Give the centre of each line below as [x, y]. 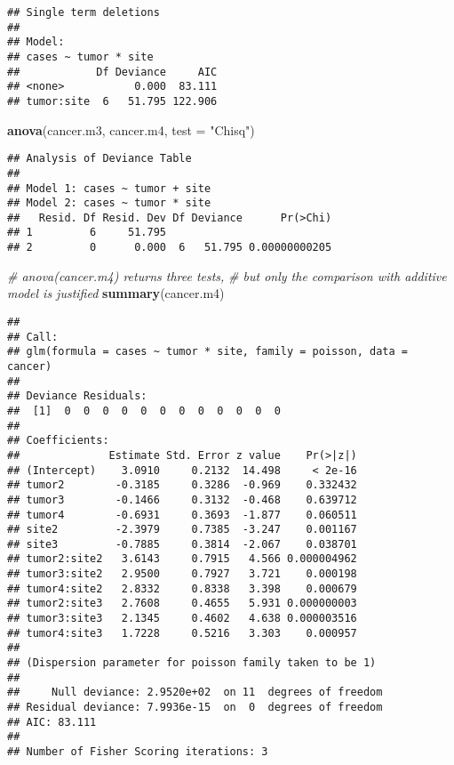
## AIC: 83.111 [52, 722]
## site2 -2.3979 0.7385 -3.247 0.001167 [182, 530]
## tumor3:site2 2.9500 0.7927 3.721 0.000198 [182, 574]
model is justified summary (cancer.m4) [116, 293]
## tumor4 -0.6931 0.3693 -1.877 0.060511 [182, 515]
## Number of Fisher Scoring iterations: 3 [138, 752]
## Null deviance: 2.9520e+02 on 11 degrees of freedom [195, 693]
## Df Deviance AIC [112, 72]
